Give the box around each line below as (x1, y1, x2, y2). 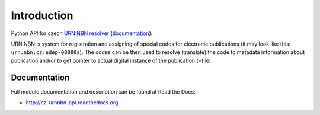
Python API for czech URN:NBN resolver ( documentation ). (11, 30, 153, 37)
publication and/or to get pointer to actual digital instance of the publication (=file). (11, 57, 213, 64)
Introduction (11, 9, 73, 22)
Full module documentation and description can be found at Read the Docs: (11, 88, 196, 95)
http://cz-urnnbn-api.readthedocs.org (25, 99, 119, 106)
